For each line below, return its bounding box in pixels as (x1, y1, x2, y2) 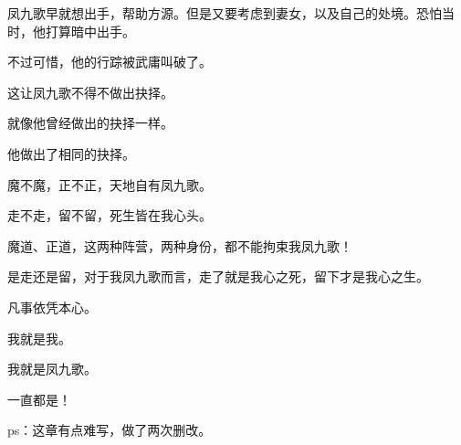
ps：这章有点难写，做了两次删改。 (7, 420, 212, 440)
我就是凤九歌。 (7, 359, 97, 378)
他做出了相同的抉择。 (7, 143, 135, 163)
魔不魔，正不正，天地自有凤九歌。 (7, 175, 212, 194)
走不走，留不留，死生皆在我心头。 (7, 206, 212, 225)
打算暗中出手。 (45, 21, 135, 40)
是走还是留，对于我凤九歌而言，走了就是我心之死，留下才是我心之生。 (7, 267, 429, 286)
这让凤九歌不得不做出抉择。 (7, 82, 173, 101)
